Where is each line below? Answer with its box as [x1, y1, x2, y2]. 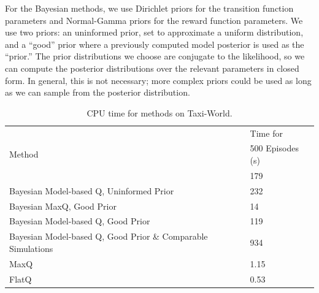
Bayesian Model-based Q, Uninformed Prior [9, 184, 174, 197]
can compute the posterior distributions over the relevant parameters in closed [5, 61, 299, 74]
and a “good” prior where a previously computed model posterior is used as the [5, 37, 304, 50]
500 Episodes [250, 142, 299, 154]
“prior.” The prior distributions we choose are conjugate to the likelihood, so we [5, 50, 305, 63]
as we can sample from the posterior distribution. [5, 86, 190, 99]
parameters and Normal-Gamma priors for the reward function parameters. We [5, 13, 303, 26]
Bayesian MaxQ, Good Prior [9, 199, 117, 212]
